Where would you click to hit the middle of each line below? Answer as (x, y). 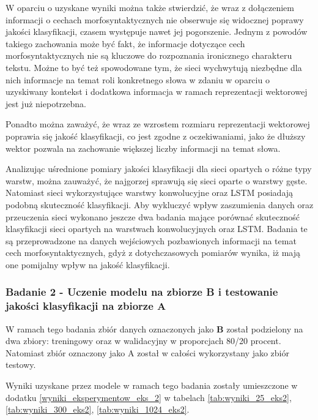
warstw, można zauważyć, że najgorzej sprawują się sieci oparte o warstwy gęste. (157, 180)
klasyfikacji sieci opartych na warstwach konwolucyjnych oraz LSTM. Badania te (157, 229)
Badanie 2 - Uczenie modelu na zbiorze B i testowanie (142, 292)
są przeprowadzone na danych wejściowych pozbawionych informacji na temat (151, 240)
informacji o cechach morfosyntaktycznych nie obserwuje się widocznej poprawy (155, 19)
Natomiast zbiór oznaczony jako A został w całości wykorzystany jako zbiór (148, 352)
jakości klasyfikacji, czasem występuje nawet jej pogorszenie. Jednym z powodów (157, 32)
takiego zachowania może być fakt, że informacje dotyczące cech (125, 43)
